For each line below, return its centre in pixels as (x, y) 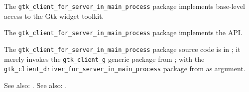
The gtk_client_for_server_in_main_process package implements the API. (123, 32)
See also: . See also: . (36, 85)
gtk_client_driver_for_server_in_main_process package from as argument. (125, 69)
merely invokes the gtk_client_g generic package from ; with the (104, 59)
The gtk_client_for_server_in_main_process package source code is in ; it (122, 49)
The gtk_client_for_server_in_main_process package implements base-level (124, 6)
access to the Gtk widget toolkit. (54, 16)
